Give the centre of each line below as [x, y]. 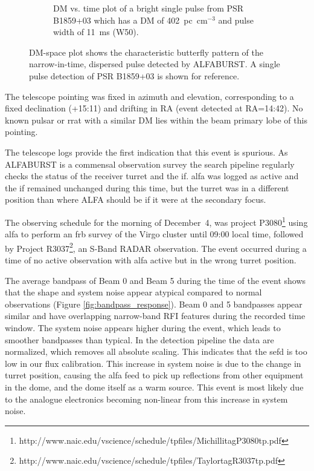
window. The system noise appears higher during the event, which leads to [143, 327]
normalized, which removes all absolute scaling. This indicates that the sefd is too [156, 351]
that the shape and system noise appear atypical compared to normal [133, 292]
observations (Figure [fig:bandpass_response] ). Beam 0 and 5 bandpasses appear [154, 304]
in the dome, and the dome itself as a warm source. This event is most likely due [154, 387]
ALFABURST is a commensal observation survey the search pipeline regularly [150, 164]
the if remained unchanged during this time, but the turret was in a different [147, 187]
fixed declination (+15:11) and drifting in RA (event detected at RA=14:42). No [154, 108]
